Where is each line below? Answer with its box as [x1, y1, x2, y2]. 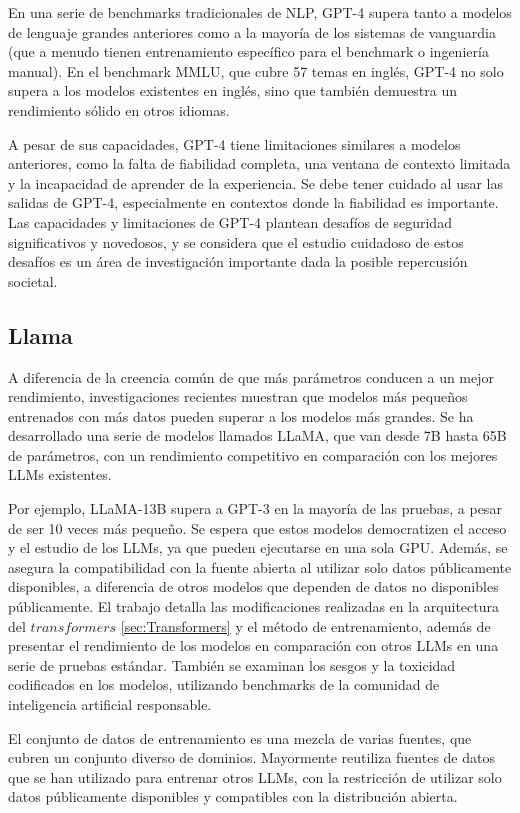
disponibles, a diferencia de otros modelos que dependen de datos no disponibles [8, 576, 499, 597]
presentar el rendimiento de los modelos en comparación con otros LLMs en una [8, 635, 499, 656]
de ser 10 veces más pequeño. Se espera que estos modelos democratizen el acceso [8, 517, 507, 538]
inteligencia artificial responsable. [8, 694, 212, 715]
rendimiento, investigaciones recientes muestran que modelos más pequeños [8, 386, 468, 407]
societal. [8, 270, 58, 291]
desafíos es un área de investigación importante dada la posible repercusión [8, 251, 468, 272]
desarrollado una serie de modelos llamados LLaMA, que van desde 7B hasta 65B [8, 425, 507, 446]
